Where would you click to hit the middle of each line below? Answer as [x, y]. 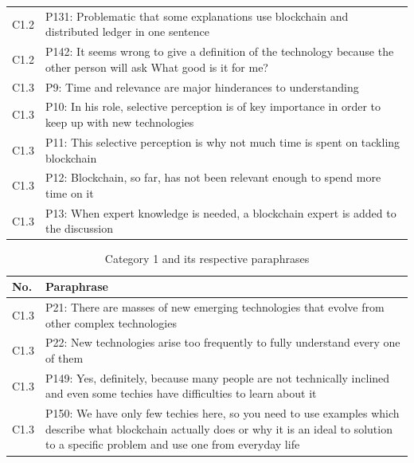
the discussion [80, 228]
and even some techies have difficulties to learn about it [181, 393]
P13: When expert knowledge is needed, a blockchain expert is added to [221, 212]
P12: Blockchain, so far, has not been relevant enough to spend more [213, 177]
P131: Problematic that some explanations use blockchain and [197, 16]
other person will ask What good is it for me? [157, 67]
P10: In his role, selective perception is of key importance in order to [213, 106]
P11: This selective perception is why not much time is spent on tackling [223, 141]
